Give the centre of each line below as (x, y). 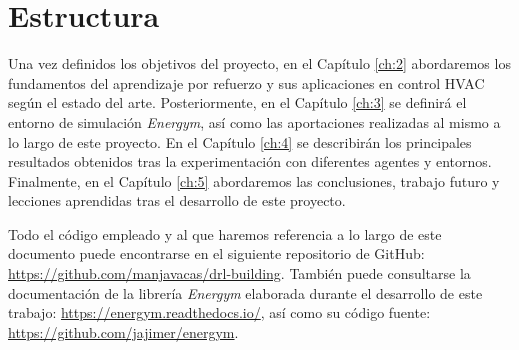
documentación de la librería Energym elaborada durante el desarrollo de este (245, 292)
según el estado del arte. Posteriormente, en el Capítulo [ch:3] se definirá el (237, 102)
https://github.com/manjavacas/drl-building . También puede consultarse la (239, 273)
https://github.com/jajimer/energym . (123, 331)
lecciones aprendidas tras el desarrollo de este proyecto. (177, 200)
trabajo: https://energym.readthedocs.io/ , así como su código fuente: (219, 312)
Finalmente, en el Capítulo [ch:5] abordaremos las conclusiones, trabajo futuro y (254, 180)
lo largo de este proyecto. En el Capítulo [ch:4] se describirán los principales (240, 141)
